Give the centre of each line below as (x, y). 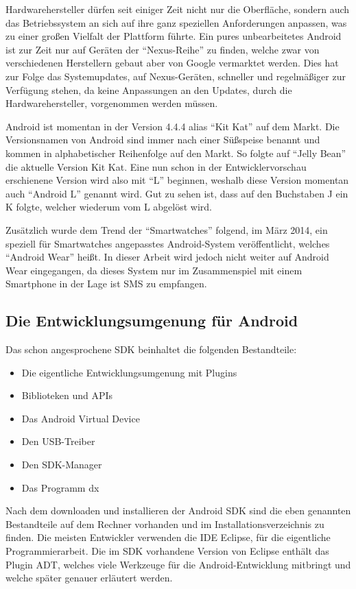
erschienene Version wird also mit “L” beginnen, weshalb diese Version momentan (177, 180)
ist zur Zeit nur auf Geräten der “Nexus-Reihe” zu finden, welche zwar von (163, 49)
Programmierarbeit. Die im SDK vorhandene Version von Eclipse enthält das (167, 551)
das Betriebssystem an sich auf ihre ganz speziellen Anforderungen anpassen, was (176, 22)
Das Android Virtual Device (81, 418)
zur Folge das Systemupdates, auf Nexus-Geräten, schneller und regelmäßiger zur (176, 76)
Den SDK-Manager (62, 465)
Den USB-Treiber (58, 441)
